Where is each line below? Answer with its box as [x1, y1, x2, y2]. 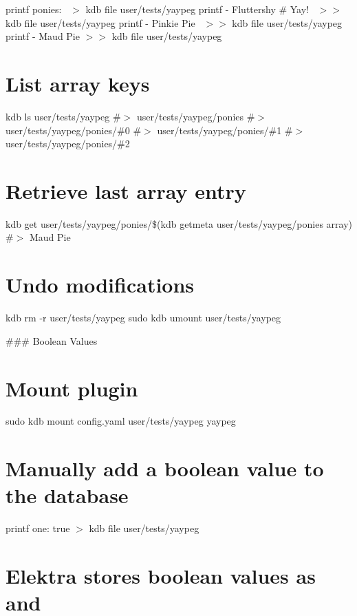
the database [6, 481, 129, 509]
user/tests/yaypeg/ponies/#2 [6, 136, 130, 151]
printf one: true [6, 521, 70, 535]
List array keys [6, 69, 150, 97]
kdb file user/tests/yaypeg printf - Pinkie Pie [6, 15, 195, 30]
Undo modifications [6, 270, 195, 299]
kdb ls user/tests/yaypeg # [6, 109, 121, 123]
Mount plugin [6, 374, 138, 402]
